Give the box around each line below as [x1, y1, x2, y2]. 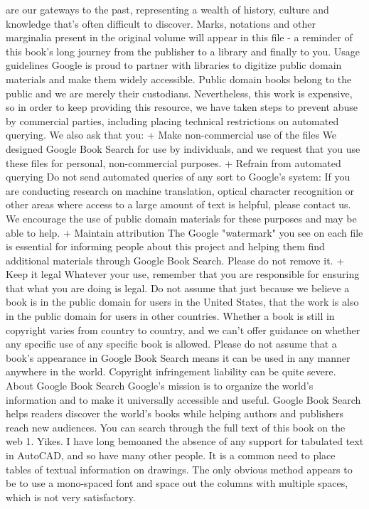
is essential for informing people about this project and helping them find [6, 239, 325, 254]
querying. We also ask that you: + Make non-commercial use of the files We [6, 127, 337, 142]
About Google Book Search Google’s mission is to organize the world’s [6, 378, 314, 393]
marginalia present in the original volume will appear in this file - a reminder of [6, 30, 353, 45]
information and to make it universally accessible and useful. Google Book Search [6, 392, 361, 407]
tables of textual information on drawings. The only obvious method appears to [6, 461, 353, 476]
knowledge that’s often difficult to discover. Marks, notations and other [6, 16, 316, 31]
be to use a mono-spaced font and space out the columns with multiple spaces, [6, 476, 348, 491]
